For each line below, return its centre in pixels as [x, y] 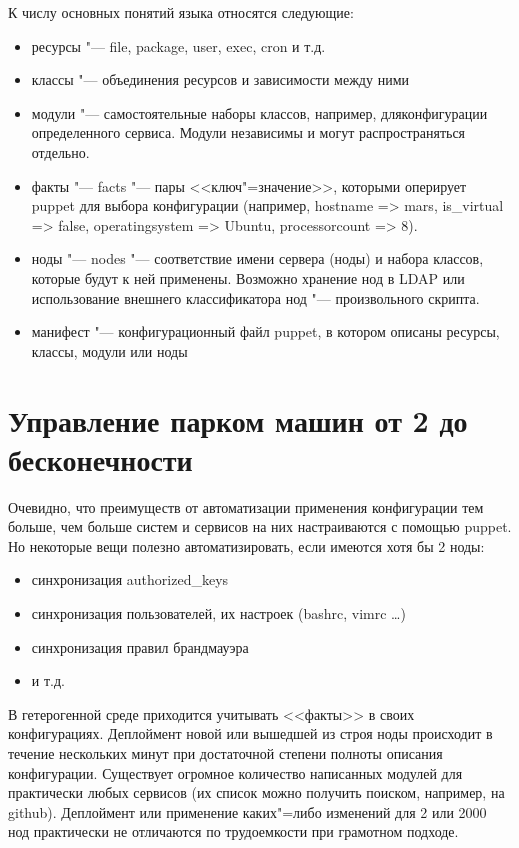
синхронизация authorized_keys [130, 579]
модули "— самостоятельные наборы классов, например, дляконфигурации [259, 112]
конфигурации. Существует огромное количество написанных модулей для [235, 772]
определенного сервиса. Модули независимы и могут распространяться [248, 132]
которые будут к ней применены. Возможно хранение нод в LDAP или [248, 277]
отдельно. [60, 151]
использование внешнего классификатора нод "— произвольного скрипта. [255, 297]
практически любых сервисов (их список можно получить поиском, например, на [256, 792]
